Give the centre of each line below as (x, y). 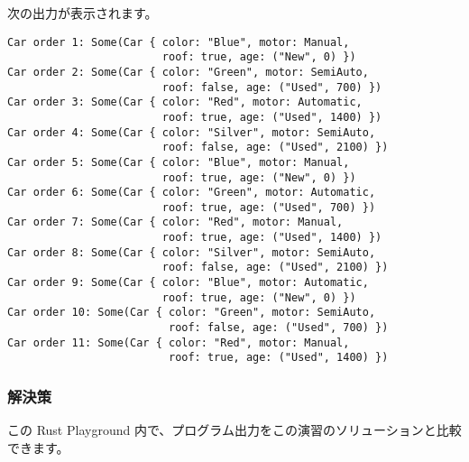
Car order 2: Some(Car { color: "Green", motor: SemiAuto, (188, 72)
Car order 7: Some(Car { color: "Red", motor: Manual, (175, 222)
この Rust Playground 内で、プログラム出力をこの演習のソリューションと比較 (234, 430)
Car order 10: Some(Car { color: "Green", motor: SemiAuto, (192, 313)
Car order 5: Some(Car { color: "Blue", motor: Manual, (179, 162)
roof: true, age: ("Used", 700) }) (269, 207)
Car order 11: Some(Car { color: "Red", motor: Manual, (179, 342)
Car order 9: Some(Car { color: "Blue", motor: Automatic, (188, 283)
